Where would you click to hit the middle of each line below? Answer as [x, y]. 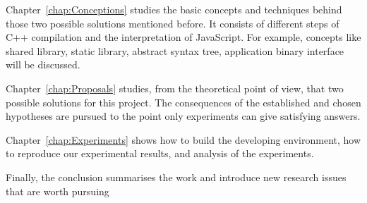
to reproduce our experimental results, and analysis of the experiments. [160, 153]
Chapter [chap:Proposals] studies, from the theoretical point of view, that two [175, 88]
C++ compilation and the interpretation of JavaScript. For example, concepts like [183, 37]
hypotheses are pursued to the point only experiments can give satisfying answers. [183, 116]
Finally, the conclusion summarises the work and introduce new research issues [176, 177]
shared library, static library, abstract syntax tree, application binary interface [175, 50]
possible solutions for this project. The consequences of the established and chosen [183, 102]
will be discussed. [43, 64]
